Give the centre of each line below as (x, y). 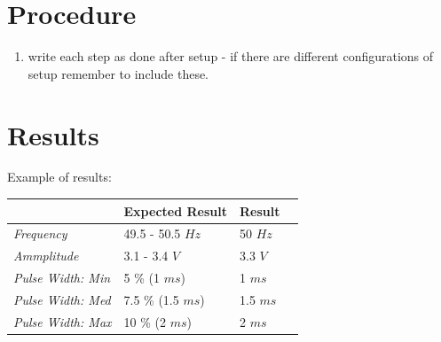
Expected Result (175, 210)
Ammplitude (46, 256)
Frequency (40, 233)
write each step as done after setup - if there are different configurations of (231, 56)
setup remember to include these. (118, 73)
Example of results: (59, 177)
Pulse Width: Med (62, 299)
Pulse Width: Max (63, 321)
